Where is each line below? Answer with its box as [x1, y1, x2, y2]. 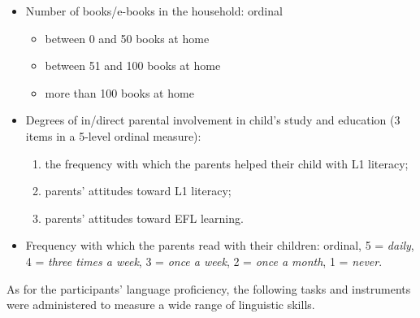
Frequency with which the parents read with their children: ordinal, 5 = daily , [25, 237, 414, 254]
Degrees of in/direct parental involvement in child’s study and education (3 [25, 111, 401, 129]
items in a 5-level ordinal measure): [25, 127, 201, 144]
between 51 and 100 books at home [45, 57, 221, 74]
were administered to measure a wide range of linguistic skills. [6, 296, 315, 313]
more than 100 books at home [45, 84, 194, 101]
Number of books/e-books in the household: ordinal [25, 2, 283, 19]
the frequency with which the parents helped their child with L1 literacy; [45, 155, 409, 172]
